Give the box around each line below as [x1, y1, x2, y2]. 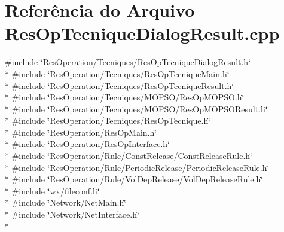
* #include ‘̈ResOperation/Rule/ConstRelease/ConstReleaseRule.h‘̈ [5, 149, 252, 162]
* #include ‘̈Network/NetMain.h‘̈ [5, 196, 127, 209]
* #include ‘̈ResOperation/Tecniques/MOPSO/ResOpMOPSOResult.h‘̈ [5, 102, 268, 115]
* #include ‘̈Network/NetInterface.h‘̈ [5, 208, 139, 221]
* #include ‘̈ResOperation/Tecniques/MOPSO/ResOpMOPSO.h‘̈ [5, 91, 245, 103]
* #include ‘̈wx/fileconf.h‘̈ [5, 184, 100, 197]
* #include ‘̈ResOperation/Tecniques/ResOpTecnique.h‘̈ [5, 114, 211, 127]
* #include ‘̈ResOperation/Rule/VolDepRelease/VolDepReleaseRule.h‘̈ [5, 173, 264, 185]
